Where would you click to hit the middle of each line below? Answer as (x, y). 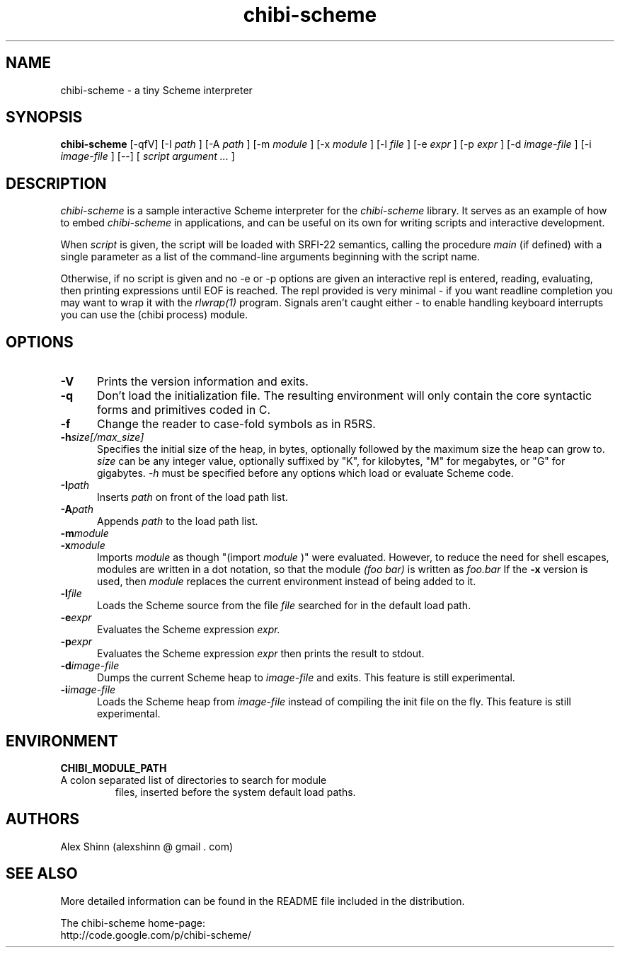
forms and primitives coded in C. (184, 410)
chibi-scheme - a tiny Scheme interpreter (156, 90)
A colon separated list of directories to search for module (194, 780)
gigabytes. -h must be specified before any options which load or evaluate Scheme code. (305, 473)
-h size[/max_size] (102, 437)
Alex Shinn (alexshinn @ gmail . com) (147, 846)
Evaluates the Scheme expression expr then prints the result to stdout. (261, 654)
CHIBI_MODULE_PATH (114, 768)
